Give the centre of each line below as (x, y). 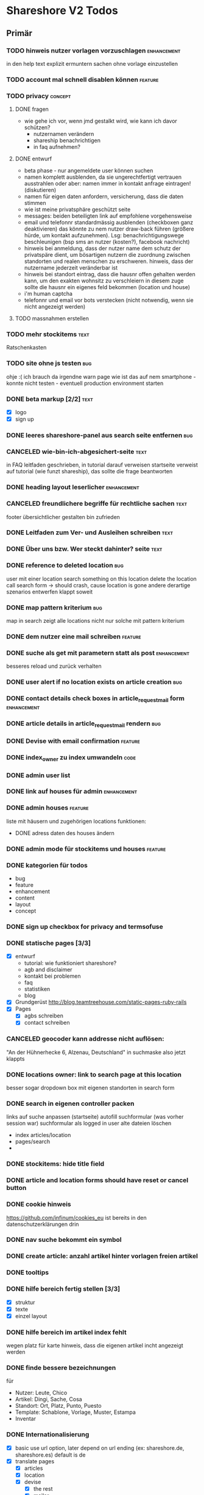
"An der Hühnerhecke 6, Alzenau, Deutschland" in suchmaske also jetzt (96, 1052)
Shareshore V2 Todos (62, 11)
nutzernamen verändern (64, 134)
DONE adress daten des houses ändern (65, 833)
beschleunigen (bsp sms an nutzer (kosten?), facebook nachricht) (107, 242)
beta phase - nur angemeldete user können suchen (89, 171)
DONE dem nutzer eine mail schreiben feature (74, 636)
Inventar (26, 1419)
